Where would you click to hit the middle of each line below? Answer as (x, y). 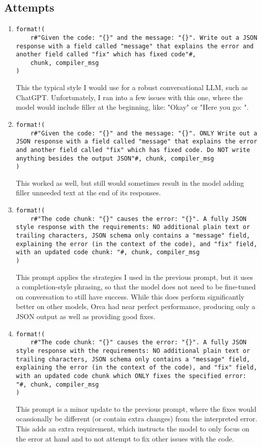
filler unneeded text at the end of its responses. (88, 193)
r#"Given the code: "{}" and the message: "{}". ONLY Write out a (144, 133)
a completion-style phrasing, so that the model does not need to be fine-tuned (136, 287)
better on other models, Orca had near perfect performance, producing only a (136, 306)
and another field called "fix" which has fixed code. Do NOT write (133, 150)
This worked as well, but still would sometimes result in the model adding (130, 182)
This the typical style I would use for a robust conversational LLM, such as (132, 87)
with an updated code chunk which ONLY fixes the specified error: (131, 376)
